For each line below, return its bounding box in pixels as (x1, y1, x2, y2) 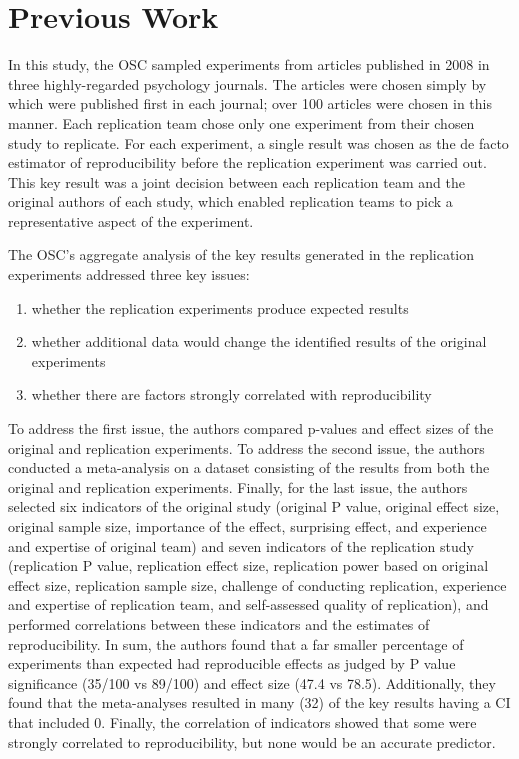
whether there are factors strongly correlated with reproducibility (31, 384, 432, 405)
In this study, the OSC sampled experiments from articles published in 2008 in (8, 54, 490, 75)
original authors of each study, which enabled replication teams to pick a (8, 191, 453, 212)
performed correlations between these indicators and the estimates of (8, 613, 430, 634)
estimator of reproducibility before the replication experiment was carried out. (8, 152, 487, 173)
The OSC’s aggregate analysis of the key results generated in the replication (8, 244, 475, 265)
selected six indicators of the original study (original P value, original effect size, (8, 496, 500, 517)
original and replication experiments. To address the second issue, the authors (8, 437, 485, 458)
